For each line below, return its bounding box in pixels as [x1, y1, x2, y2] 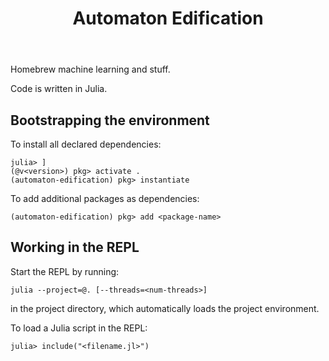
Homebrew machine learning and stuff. [10, 63, 171, 76]
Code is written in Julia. [10, 83, 108, 95]
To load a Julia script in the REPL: [10, 322, 148, 334]
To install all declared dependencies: [10, 138, 162, 150]
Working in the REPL [10, 239, 140, 256]
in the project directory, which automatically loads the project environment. [10, 302, 320, 314]
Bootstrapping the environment [10, 112, 210, 129]
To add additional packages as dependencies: [10, 193, 200, 204]
